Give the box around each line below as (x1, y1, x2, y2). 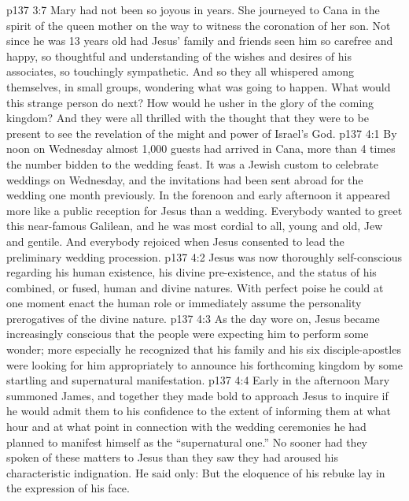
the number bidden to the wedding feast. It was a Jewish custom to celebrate (6, 155, 379, 172)
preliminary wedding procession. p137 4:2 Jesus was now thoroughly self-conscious (6, 248, 403, 265)
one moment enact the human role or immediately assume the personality (6, 295, 362, 311)
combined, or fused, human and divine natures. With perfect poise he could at (6, 279, 384, 295)
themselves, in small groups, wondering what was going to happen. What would (6, 78, 391, 95)
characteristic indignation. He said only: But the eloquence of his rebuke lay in (6, 464, 385, 481)
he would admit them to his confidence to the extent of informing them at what (6, 403, 391, 419)
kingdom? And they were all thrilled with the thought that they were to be (6, 109, 369, 126)
